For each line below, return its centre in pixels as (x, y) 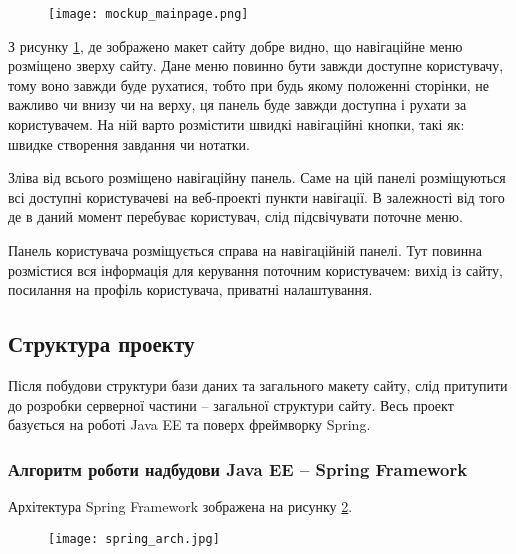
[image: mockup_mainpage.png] (148, 14)
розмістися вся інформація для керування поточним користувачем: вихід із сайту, (255, 269)
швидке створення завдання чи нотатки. (129, 143)
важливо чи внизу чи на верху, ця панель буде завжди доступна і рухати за (237, 104)
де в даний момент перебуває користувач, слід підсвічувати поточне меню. (235, 216)
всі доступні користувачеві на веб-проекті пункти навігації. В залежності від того (256, 196)
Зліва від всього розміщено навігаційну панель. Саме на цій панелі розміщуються (257, 177)
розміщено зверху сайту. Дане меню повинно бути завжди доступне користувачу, (256, 65)
